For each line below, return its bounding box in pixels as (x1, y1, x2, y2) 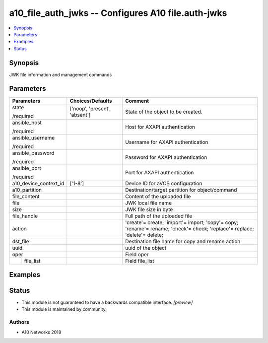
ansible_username (12, 134, 55, 141)
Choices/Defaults (69, 97, 112, 104)
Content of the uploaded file (125, 193, 191, 200)
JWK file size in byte (125, 206, 173, 213)
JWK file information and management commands (9, 71, 112, 77)
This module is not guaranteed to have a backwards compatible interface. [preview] (21, 299, 193, 305)
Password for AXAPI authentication (125, 154, 207, 161)
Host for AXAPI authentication (125, 123, 196, 130)
